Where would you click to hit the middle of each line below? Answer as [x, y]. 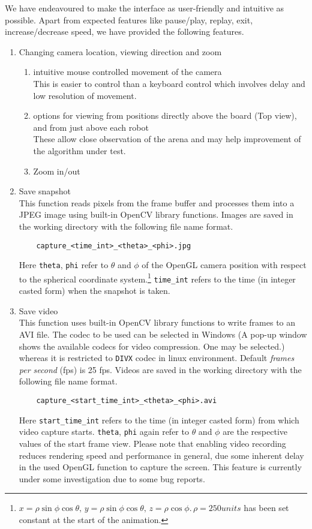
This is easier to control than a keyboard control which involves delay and [169, 83]
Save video [38, 310]
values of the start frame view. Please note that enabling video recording [152, 443]
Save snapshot [45, 191]
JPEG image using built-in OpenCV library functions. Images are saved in [156, 214]
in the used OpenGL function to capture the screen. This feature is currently [160, 467]
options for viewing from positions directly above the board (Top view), [165, 115]
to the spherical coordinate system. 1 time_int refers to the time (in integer [157, 278]
